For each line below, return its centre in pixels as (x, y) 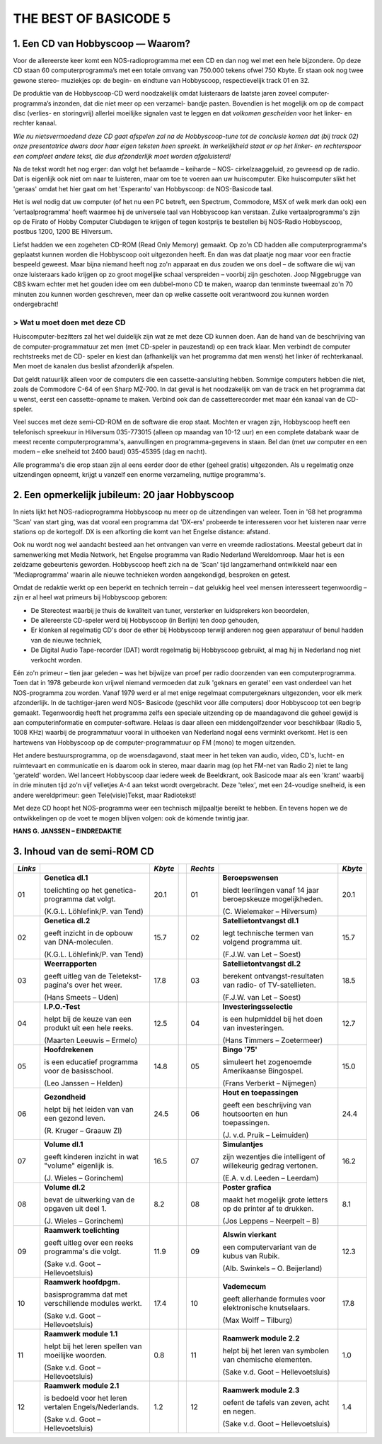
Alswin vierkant (250, 1234)
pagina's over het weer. (83, 985)
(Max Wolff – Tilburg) (257, 1320)
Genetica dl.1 (66, 877)
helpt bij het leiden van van (88, 1109)
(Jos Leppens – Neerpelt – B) (271, 1221)
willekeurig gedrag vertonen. (270, 1166)
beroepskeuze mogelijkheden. (273, 898)
